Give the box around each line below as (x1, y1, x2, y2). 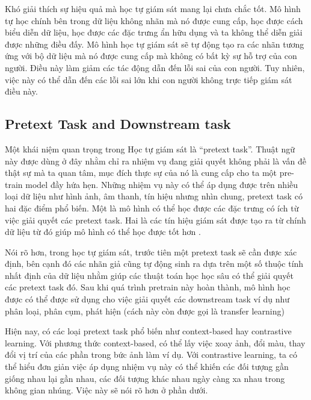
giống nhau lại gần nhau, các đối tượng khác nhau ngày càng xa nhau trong (5, 372, 285, 384)
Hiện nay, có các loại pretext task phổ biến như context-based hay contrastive (5, 325, 292, 337)
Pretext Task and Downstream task (5, 114, 231, 133)
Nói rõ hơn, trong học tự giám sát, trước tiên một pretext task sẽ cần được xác (5, 245, 297, 258)
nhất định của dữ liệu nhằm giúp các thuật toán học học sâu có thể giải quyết (5, 269, 294, 281)
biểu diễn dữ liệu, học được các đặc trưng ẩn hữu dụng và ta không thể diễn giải (5, 26, 303, 39)
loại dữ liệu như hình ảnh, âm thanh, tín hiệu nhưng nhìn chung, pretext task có (5, 190, 303, 202)
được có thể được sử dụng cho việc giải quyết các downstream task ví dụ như (5, 293, 290, 305)
